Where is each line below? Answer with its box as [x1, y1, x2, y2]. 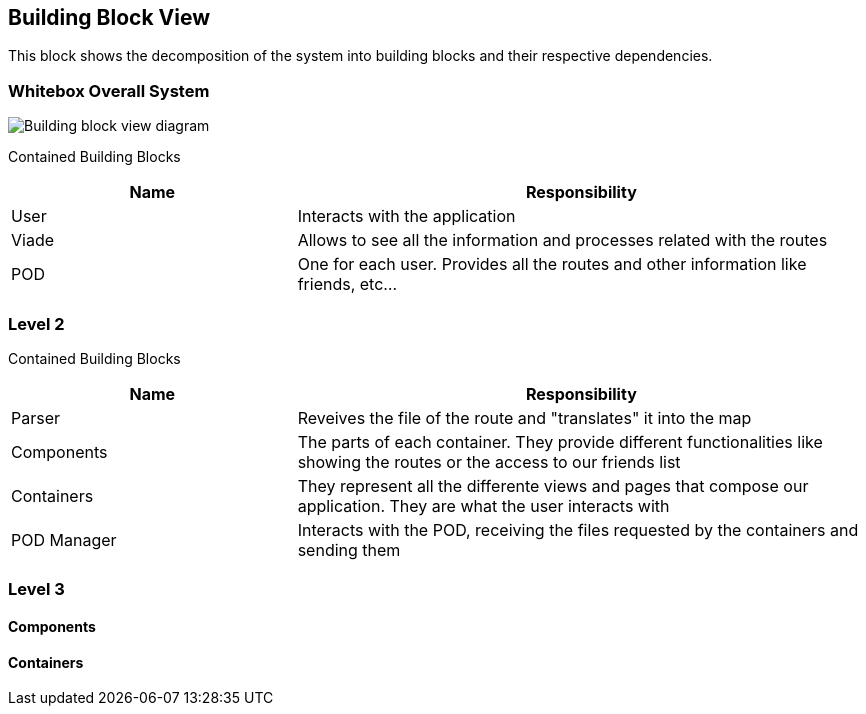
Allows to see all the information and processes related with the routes [297, 230, 828, 251]
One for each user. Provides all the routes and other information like [297, 254, 807, 275]
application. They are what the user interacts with [297, 495, 670, 516]
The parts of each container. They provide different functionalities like [297, 431, 823, 452]
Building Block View [8, 5, 211, 30]
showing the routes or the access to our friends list [297, 451, 681, 472]
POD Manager [11, 529, 117, 550]
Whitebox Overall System [8, 80, 210, 101]
